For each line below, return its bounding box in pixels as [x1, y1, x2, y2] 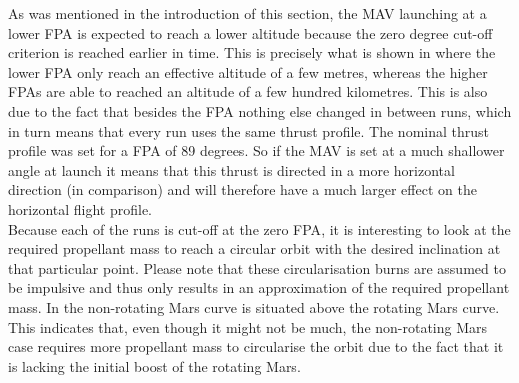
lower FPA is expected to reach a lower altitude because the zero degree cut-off [8, 22, 493, 43]
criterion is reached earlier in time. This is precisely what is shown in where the [8, 42, 496, 63]
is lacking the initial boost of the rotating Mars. [8, 355, 301, 376]
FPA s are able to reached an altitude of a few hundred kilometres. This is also [8, 81, 488, 102]
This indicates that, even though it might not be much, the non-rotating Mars [8, 316, 488, 337]
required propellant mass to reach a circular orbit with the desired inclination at [8, 238, 501, 259]
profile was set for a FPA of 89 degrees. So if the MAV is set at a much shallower [8, 140, 505, 161]
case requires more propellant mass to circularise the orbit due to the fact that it [8, 336, 504, 357]
